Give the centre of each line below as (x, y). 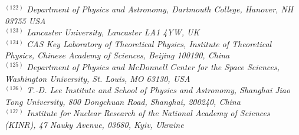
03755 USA (25, 20)
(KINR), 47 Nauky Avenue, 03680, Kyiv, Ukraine (94, 124)
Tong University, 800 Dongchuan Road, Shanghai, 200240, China (123, 101)
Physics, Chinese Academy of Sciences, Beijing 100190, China (117, 55)
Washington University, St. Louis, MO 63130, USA (98, 78)
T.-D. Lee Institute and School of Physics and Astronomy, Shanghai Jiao (159, 90)
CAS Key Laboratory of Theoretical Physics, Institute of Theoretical (149, 43)
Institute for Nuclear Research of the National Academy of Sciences (148, 113)
